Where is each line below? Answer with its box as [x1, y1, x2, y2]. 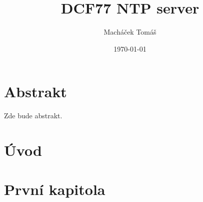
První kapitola [4, 179, 105, 199]
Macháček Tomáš [103, 27, 156, 37]
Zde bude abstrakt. [4, 110, 62, 121]
